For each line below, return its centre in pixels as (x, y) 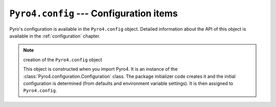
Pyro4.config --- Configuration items (94, 13)
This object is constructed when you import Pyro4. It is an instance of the (100, 69)
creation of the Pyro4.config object (63, 59)
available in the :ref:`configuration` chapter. (55, 36)
